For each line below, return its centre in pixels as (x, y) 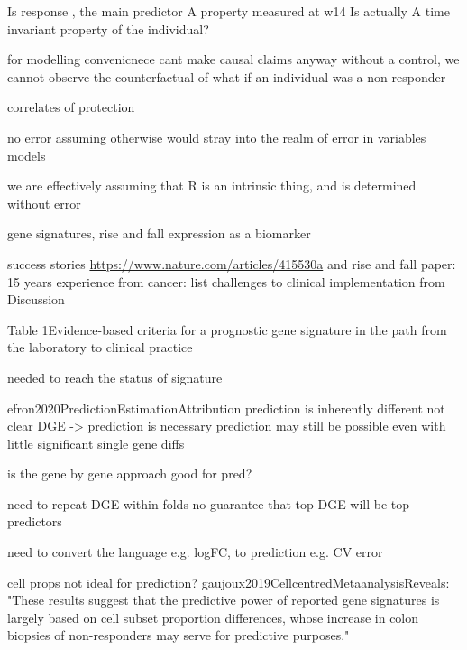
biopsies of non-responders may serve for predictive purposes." (179, 635)
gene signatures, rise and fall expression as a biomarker (159, 233)
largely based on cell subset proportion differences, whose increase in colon (213, 617)
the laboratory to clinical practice (100, 347)
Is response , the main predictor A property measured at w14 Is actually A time (229, 11)
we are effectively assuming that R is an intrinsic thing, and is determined (212, 186)
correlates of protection (71, 107)
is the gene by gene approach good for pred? (130, 474)
